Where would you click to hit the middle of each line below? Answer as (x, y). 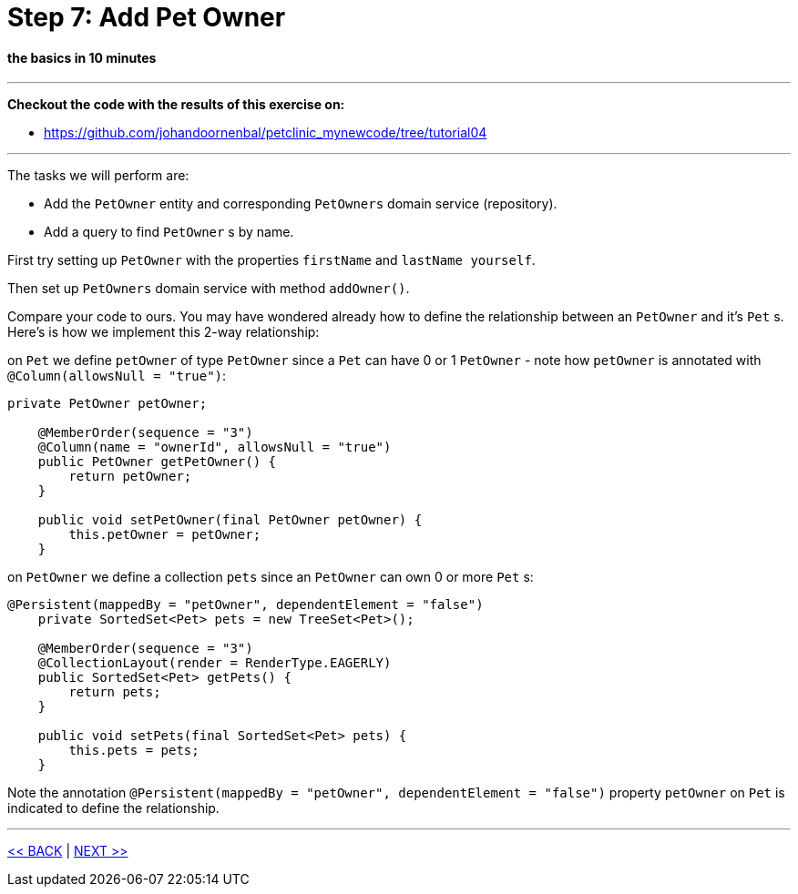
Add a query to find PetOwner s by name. (169, 232)
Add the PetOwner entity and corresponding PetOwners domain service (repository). (301, 204)
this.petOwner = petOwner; (165, 535)
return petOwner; (130, 477)
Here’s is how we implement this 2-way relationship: (164, 332)
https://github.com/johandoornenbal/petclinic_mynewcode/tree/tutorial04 (266, 133)
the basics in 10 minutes (82, 57)
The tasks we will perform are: (98, 176)
